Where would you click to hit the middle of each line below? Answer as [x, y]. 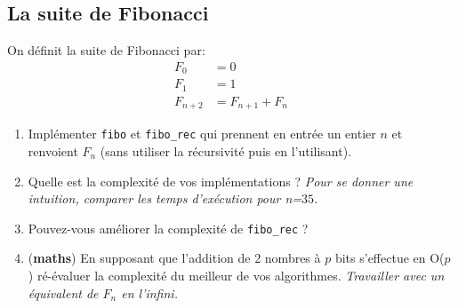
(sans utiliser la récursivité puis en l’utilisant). [226, 150]
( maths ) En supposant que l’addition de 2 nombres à [174, 258]
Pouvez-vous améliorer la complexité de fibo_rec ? [168, 228]
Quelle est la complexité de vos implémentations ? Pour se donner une [221, 181]
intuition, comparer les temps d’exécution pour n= [165, 198]
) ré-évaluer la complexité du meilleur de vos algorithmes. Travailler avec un [236, 275]
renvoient [53, 150]
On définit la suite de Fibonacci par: [106, 50]
